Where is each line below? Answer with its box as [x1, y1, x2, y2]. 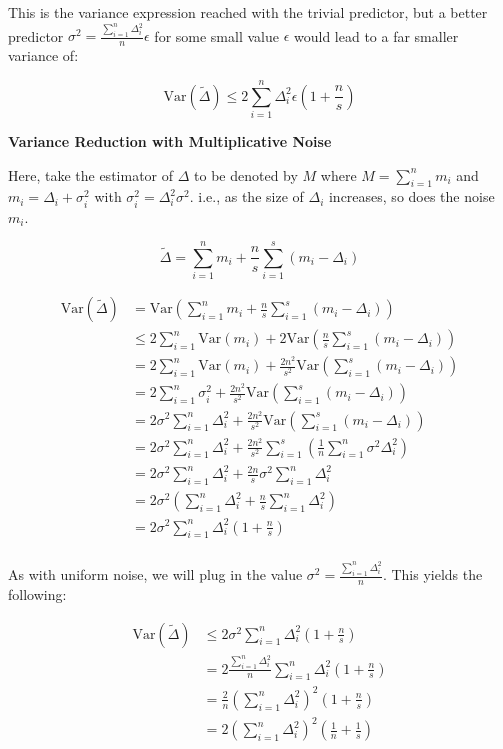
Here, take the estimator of [8, 164, 174, 185]
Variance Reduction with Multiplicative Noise [8, 130, 332, 151]
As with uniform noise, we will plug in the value [8, 564, 303, 585]
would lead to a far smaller [293, 25, 459, 46]
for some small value [154, 25, 279, 46]
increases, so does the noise [328, 186, 495, 207]
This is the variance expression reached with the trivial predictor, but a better [8, 2, 488, 22]
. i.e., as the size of [189, 186, 304, 207]
